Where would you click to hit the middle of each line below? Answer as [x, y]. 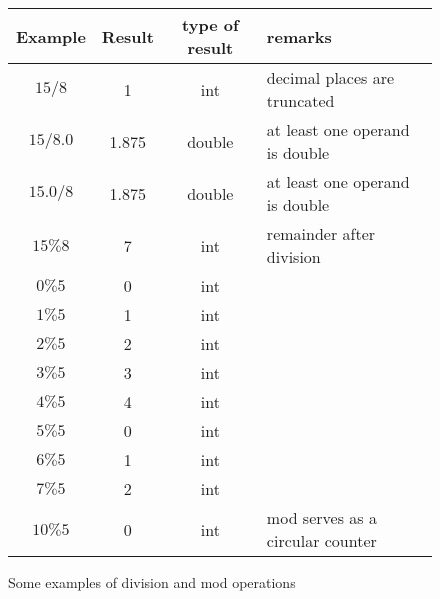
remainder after [321, 233]
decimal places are [330, 77]
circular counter [321, 540]
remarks [299, 36]
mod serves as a [321, 517]
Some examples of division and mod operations [152, 582]
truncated [300, 100]
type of [210, 24]
